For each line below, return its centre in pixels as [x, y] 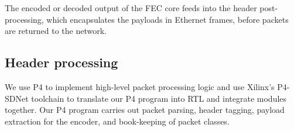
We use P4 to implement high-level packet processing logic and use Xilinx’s [140, 86]
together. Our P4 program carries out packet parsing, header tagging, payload [145, 110]
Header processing [61, 62]
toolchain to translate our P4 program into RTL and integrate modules [159, 98]
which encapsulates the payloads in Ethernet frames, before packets [167, 19]
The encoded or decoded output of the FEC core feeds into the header [131, 8]
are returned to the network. [56, 31]
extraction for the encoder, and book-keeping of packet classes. [117, 121]
